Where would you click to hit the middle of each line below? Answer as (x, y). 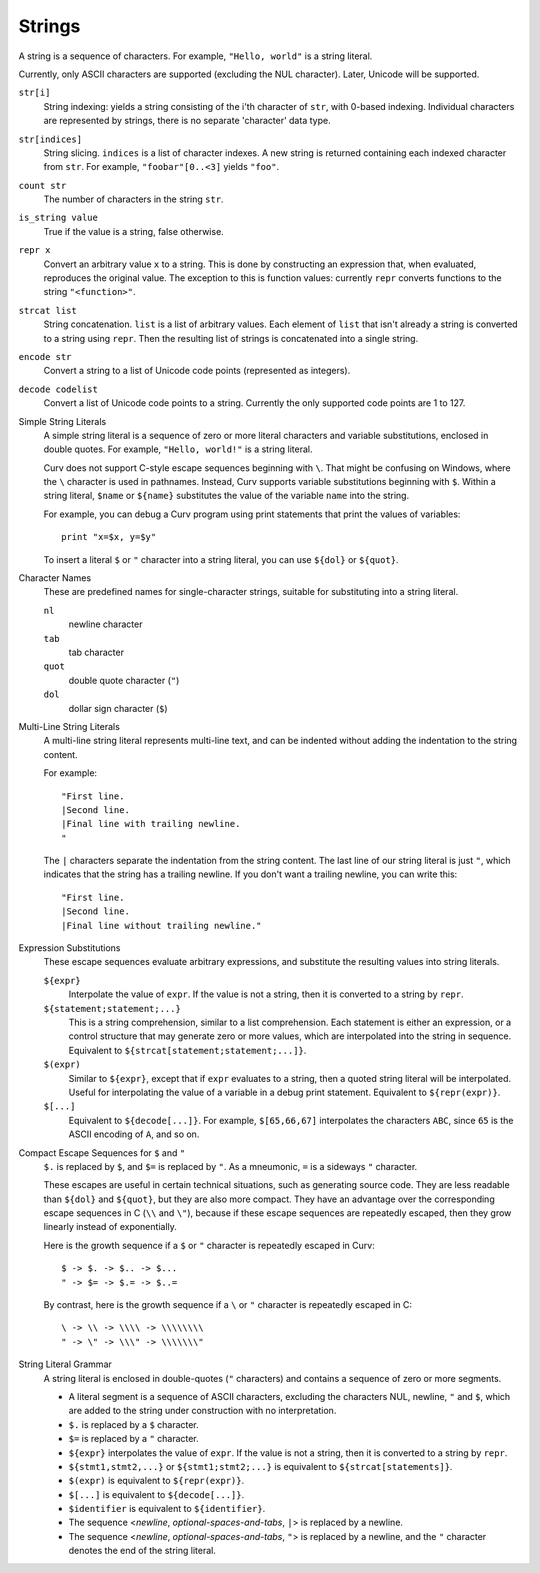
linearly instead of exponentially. (110, 1227)
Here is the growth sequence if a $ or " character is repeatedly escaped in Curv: (209, 1245)
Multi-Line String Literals (69, 726)
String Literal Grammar (65, 1364)
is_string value (58, 218)
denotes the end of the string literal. (142, 1551)
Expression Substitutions (69, 948)
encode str (45, 356)
